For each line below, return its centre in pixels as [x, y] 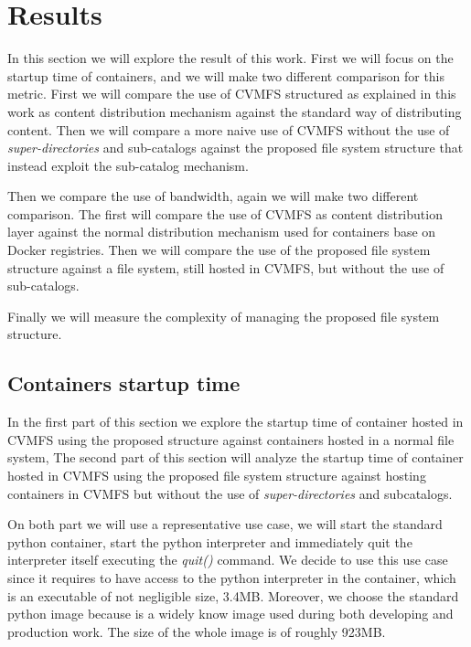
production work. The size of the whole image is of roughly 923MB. [197, 631]
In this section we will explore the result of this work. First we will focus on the [230, 58]
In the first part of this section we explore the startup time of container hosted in [235, 422]
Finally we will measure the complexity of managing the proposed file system [224, 316]
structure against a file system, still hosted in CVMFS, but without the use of [226, 267]
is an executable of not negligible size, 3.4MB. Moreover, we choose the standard [233, 595]
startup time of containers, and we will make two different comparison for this [226, 75]
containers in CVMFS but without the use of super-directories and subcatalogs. [230, 493]
